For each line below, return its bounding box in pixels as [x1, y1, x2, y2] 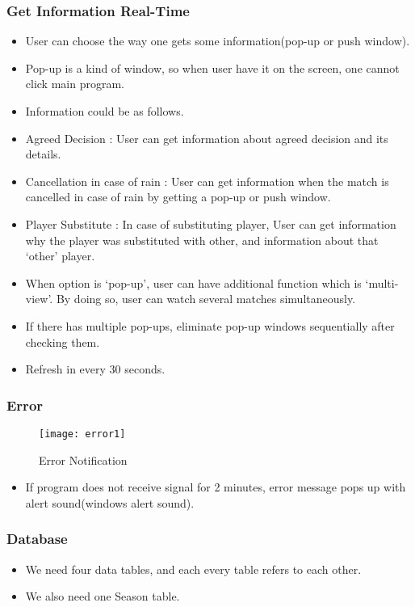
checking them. [25, 333, 100, 350]
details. [25, 145, 61, 162]
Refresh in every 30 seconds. [25, 360, 166, 377]
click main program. [25, 75, 124, 92]
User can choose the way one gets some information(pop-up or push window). [25, 32, 410, 49]
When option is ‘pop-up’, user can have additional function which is [25, 274, 362, 291]
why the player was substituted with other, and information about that [25, 231, 379, 248]
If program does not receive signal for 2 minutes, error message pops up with [25, 478, 406, 495]
